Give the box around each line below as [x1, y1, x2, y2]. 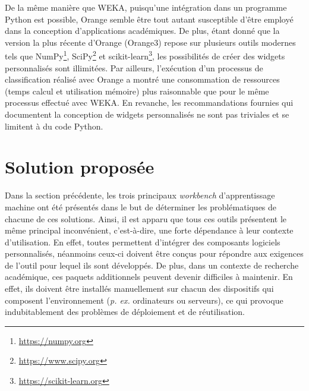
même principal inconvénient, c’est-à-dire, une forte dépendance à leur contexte [5, 224, 294, 237]
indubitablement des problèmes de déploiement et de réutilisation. [5, 305, 245, 318]
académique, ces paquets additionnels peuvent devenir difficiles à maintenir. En [5, 270, 293, 283]
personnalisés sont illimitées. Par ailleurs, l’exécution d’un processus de [5, 61, 263, 74]
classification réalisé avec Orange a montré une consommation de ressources [5, 73, 280, 86]
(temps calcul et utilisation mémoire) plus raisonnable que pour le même [5, 84, 269, 97]
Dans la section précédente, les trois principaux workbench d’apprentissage [5, 189, 275, 201]
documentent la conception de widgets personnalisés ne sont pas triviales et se [5, 108, 289, 120]
